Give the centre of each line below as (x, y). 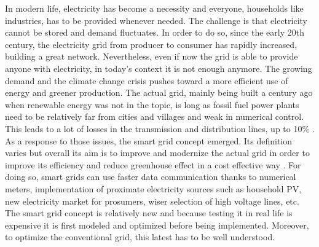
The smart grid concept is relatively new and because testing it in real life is (149, 213)
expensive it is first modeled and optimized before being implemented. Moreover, (157, 225)
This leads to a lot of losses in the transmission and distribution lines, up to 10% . (160, 128)
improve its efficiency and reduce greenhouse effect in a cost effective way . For (153, 164)
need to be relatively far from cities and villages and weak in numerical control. (155, 116)
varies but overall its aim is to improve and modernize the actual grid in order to (157, 153)
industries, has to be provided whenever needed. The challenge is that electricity (156, 20)
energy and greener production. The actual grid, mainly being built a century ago (159, 92)
